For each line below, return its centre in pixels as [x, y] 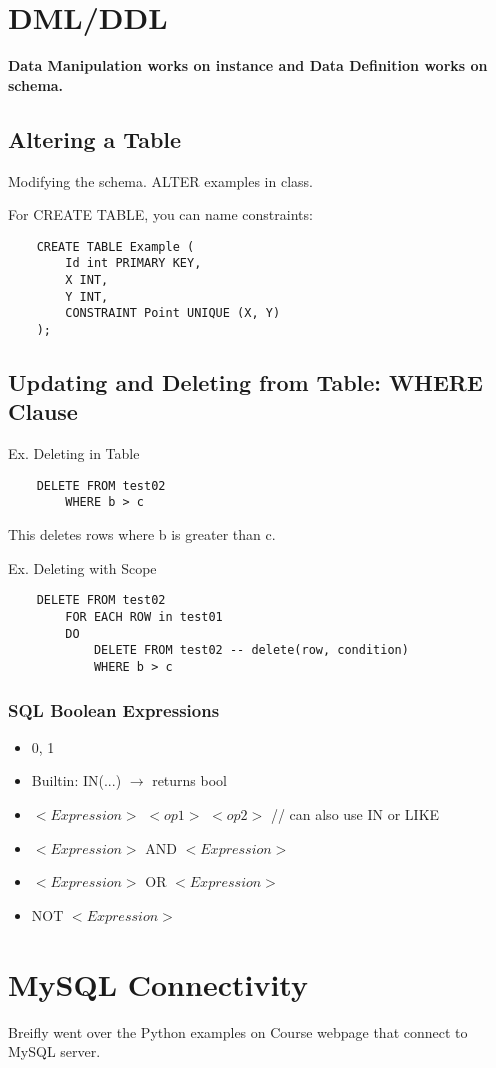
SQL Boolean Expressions [114, 709]
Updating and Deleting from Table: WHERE [245, 382]
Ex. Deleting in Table [74, 453]
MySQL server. [54, 1051]
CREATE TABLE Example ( [115, 246]
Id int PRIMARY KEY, [133, 263]
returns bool [189, 780]
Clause [43, 411]
